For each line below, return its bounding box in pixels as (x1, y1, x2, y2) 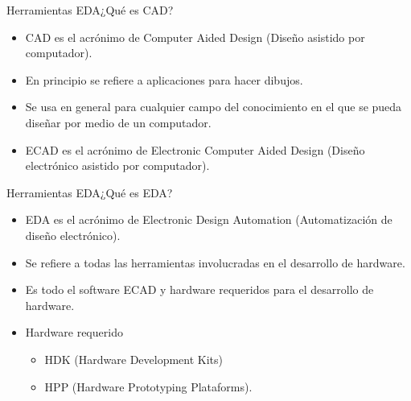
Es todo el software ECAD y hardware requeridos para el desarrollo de (25, 281, 374, 298)
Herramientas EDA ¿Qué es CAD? (6, 2, 174, 18)
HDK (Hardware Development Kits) (44, 350, 224, 367)
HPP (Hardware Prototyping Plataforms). (44, 378, 253, 395)
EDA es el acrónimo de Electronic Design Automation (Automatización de (25, 211, 393, 228)
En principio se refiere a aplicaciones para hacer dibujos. (25, 71, 303, 88)
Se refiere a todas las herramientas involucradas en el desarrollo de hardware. (25, 254, 405, 271)
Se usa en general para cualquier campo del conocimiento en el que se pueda (25, 98, 402, 115)
